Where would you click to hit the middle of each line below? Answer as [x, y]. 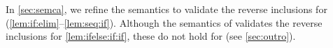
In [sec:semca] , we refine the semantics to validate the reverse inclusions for [166, 9]
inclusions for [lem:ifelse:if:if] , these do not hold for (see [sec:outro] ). [151, 36]
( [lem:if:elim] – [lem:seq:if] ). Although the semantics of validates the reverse [164, 22]
